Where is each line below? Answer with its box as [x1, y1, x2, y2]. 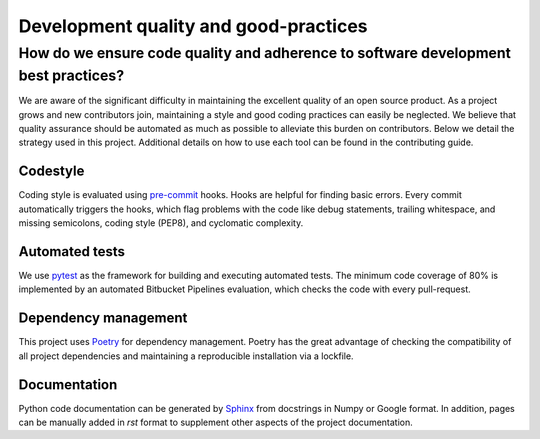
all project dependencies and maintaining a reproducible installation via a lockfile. [18, 350, 354, 362]
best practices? [18, 66, 125, 85]
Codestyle [18, 163, 85, 180]
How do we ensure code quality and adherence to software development [18, 44, 512, 62]
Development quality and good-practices [18, 15, 369, 37]
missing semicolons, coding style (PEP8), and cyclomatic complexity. [18, 217, 304, 229]
